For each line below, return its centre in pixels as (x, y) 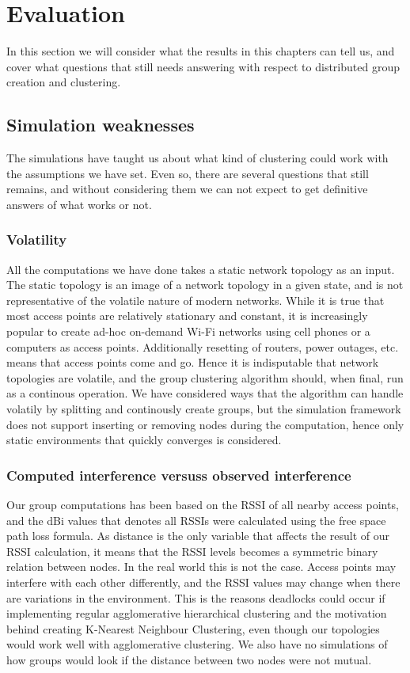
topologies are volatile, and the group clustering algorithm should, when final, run (205, 377)
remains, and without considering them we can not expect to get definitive (187, 189)
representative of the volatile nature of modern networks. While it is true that (196, 300)
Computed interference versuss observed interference (179, 475)
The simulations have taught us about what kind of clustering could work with (197, 158)
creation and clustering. (64, 82)
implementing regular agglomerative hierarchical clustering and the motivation (197, 613)
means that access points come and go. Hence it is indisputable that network (193, 362)
